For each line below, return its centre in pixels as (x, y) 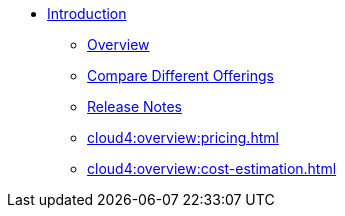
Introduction (87, 13)
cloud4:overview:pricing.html (183, 137)
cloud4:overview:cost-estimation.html (212, 168)
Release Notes (134, 106)
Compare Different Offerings (180, 75)
